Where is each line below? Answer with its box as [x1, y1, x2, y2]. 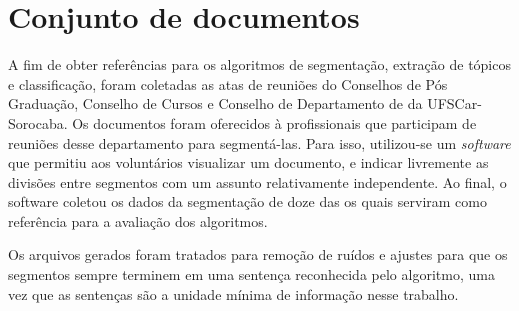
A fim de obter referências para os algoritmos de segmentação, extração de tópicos [8, 54, 511, 75]
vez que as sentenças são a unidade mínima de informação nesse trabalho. [8, 283, 459, 304]
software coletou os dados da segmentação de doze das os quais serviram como [8, 191, 487, 212]
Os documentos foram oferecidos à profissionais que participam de [72, 112, 477, 133]
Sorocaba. [8, 112, 68, 133]
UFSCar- [427, 93, 482, 114]
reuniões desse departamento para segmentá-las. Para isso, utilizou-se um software [8, 132, 511, 153]
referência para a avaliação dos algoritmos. [8, 210, 268, 231]
